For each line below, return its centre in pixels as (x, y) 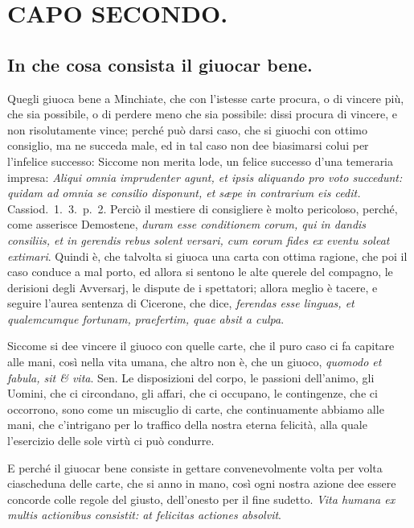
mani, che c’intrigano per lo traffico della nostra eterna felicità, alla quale (187, 425)
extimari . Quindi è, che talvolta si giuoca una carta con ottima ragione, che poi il (207, 256)
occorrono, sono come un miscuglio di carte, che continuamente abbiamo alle (196, 408)
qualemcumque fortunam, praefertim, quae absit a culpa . (146, 318)
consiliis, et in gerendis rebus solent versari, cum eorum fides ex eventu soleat (199, 239)
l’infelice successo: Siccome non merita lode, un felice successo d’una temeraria (201, 161)
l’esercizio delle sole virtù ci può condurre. (111, 441)
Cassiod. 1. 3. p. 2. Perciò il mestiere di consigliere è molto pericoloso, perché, (203, 208)
